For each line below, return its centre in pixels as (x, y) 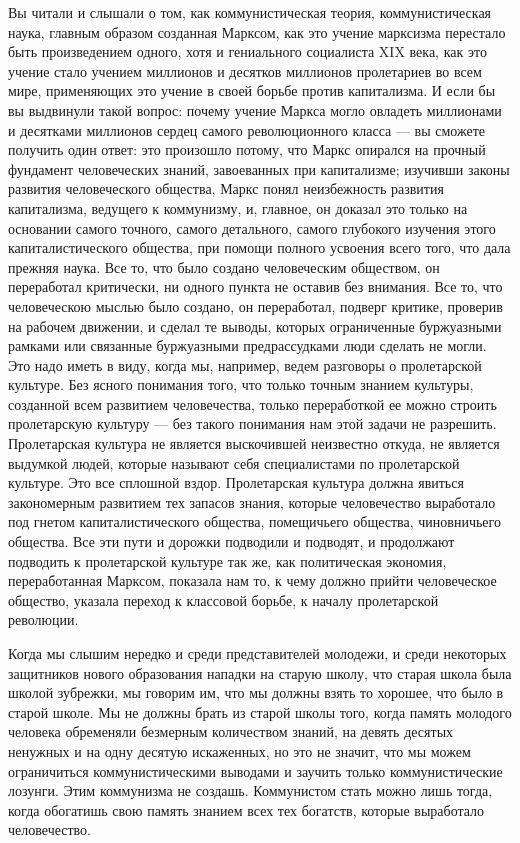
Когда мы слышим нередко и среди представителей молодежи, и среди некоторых (257, 653)
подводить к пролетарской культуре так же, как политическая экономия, (227, 560)
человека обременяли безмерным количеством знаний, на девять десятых (231, 731)
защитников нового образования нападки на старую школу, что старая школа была (260, 672)
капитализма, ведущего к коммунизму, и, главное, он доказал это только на (238, 207)
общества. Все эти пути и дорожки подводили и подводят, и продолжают (231, 541)
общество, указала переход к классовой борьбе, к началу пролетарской (223, 599)
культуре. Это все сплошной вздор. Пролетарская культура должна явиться (236, 482)
